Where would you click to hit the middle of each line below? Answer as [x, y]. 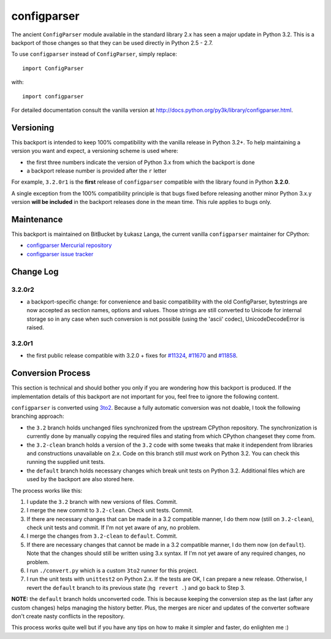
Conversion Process [51, 373]
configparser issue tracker [60, 254]
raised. [35, 327]
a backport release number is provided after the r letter [97, 171]
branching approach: [38, 416]
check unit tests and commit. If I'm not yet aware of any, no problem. [113, 528]
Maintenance [37, 219]
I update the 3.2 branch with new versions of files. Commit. [102, 501]
